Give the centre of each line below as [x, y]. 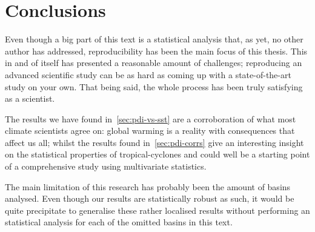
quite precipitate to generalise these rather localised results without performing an [157, 210]
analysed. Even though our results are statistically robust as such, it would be [150, 198]
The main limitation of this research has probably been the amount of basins [148, 186]
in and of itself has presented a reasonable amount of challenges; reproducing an [154, 63]
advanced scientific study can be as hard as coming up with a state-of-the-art [148, 74]
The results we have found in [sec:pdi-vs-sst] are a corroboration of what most [151, 118]
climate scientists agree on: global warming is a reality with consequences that [150, 131]
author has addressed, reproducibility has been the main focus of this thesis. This [156, 51]
